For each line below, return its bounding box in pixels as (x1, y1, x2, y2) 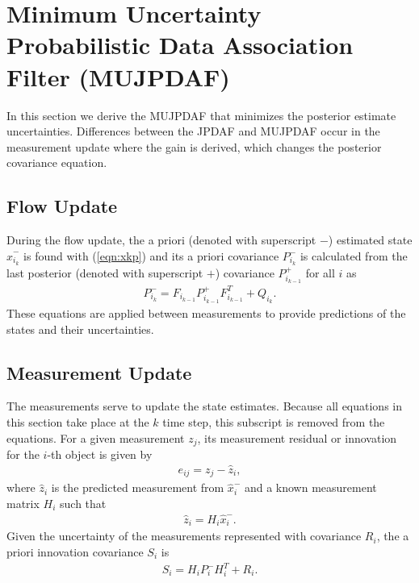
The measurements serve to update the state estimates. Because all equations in (6, 398, 403, 414)
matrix (6, 495, 40, 512)
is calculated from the (300, 247, 408, 264)
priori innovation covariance (6, 543, 144, 560)
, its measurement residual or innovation (197, 429, 397, 446)
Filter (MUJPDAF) (6, 60, 230, 93)
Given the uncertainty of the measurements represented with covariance (6, 527, 362, 544)
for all (305, 264, 335, 281)
